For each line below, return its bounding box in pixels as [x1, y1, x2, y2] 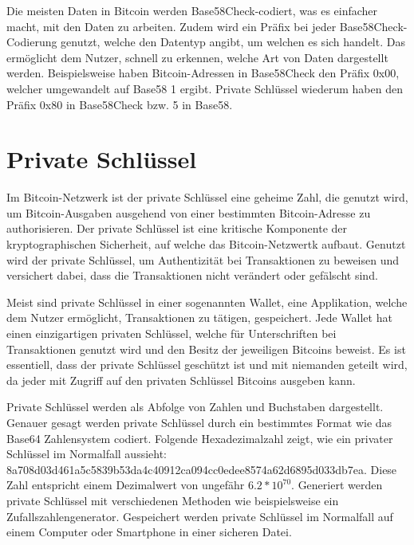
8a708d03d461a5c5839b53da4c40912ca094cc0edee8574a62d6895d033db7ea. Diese [6, 461, 397, 477]
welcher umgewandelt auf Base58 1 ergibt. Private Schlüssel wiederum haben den [6, 80, 403, 96]
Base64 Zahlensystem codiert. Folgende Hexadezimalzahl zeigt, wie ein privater [6, 429, 393, 446]
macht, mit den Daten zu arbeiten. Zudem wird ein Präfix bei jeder [6, 18, 337, 34]
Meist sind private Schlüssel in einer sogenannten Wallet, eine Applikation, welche [6, 293, 408, 310]
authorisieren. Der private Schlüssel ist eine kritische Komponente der [6, 220, 348, 237]
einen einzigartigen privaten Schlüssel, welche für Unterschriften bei [6, 325, 337, 342]
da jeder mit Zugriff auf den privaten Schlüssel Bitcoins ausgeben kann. [6, 371, 356, 388]
